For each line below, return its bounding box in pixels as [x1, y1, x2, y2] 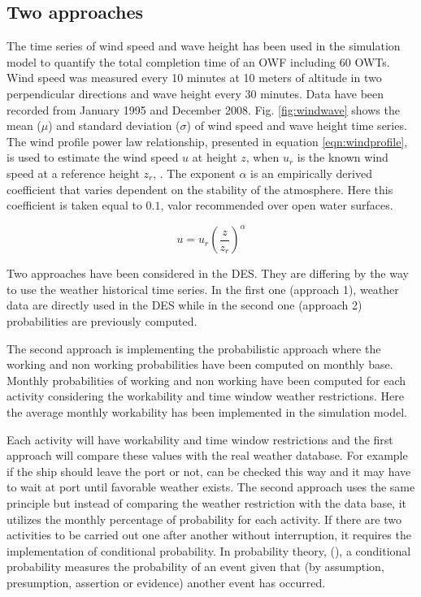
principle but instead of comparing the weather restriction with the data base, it [7, 494, 407, 511]
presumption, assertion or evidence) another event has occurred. [7, 573, 326, 591]
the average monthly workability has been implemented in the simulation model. [7, 403, 407, 420]
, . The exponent [153, 164, 236, 181]
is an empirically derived [250, 164, 372, 181]
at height [192, 149, 237, 166]
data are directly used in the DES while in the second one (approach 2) [7, 296, 362, 314]
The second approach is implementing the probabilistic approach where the [7, 340, 381, 357]
